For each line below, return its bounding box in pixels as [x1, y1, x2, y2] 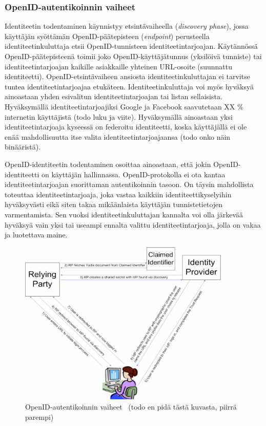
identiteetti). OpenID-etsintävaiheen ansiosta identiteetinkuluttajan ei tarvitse [5, 71, 250, 82]
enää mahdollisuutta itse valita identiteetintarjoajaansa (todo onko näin [5, 131, 231, 142]
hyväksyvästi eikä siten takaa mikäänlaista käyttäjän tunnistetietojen [5, 199, 223, 210]
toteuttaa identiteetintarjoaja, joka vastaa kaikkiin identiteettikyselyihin [5, 189, 232, 199]
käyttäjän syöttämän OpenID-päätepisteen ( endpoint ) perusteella [5, 30, 210, 41]
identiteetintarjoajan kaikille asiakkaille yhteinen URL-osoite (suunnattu [5, 61, 233, 71]
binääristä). [5, 141, 41, 152]
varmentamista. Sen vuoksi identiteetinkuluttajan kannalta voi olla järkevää [5, 209, 243, 219]
